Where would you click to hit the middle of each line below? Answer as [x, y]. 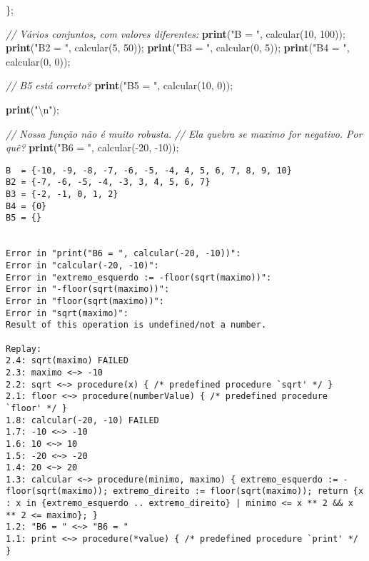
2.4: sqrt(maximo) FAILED [67, 361]
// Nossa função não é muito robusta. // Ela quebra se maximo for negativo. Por [184, 133]
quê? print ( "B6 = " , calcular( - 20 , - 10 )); [92, 147]
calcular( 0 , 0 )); [38, 61]
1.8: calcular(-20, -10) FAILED [82, 420]
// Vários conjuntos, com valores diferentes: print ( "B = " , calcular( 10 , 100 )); [176, 33]
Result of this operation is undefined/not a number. [136, 325]
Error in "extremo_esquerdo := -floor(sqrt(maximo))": [139, 277]
